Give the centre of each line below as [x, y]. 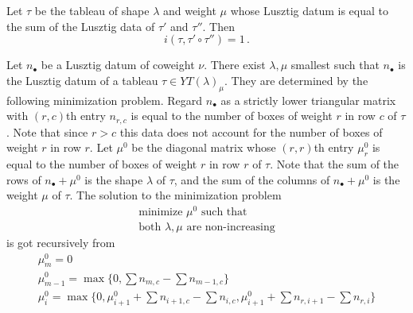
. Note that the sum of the [335, 164]
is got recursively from [61, 242]
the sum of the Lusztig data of [81, 26]
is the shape [114, 179]
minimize [161, 212]
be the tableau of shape [92, 10]
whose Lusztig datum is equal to [309, 10]
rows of [24, 179]
